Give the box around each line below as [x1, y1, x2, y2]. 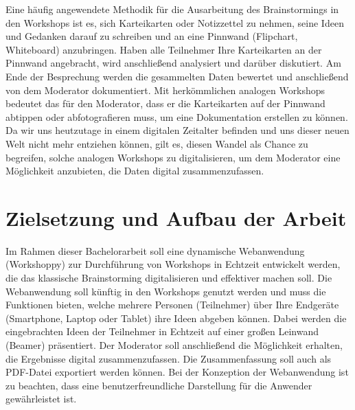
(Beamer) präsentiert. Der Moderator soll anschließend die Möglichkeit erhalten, [5, 338, 343, 352]
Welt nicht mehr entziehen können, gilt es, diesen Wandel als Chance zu [5, 136, 308, 150]
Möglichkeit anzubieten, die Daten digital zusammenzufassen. [5, 163, 264, 178]
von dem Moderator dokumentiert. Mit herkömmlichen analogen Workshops [5, 82, 325, 97]
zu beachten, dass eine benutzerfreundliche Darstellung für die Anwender [5, 378, 312, 392]
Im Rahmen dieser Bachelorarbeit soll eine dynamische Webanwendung [5, 243, 305, 258]
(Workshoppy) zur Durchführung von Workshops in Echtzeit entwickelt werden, [5, 257, 341, 271]
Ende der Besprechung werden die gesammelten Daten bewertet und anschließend [5, 69, 349, 83]
